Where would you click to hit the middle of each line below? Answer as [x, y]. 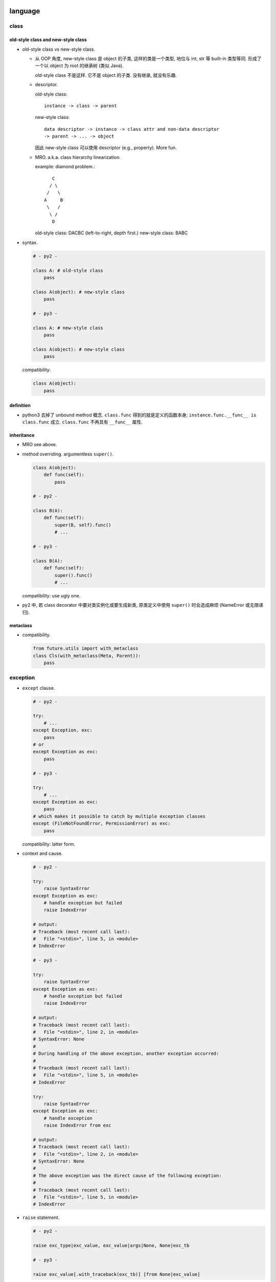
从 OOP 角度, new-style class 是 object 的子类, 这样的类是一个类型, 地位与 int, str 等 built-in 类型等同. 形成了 [148, 58]
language [25, 11]
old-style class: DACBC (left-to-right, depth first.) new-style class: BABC [111, 233]
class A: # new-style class [68, 328]
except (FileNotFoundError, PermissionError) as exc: [102, 824]
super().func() [74, 575]
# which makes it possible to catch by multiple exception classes [119, 816]
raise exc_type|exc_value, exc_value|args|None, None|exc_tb [111, 1246]
